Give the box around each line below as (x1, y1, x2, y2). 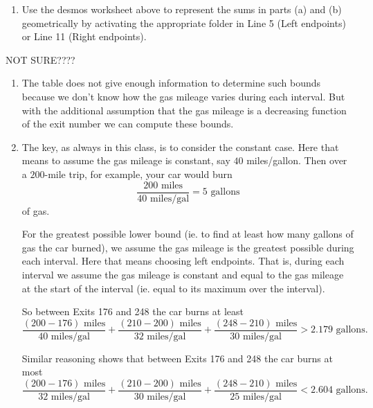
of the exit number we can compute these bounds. (21, 116, 234, 131)
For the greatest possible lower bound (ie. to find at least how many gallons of (21, 227, 354, 241)
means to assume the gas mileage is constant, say (21, 153, 230, 168)
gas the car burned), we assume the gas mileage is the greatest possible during (21, 240, 354, 254)
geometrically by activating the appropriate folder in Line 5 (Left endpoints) (21, 15, 346, 30)
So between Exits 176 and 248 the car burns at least (21, 304, 244, 319)
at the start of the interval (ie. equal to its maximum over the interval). (21, 281, 325, 295)
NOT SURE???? (6, 52, 75, 66)
